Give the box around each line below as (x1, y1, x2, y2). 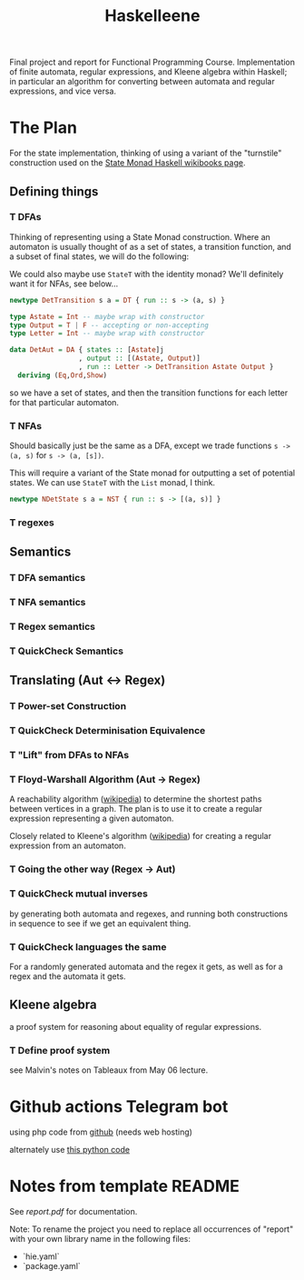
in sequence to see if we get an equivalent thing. (9, 917, 191, 928)
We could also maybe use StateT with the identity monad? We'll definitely (9, 268, 284, 279)
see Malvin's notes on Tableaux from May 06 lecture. (9, 1065, 209, 1075)
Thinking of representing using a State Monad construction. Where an (9, 231, 270, 242)
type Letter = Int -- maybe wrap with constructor (9, 329, 205, 338)
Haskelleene (104, 5, 201, 26)
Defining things (9, 184, 99, 199)
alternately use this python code (9, 1145, 130, 1155)
